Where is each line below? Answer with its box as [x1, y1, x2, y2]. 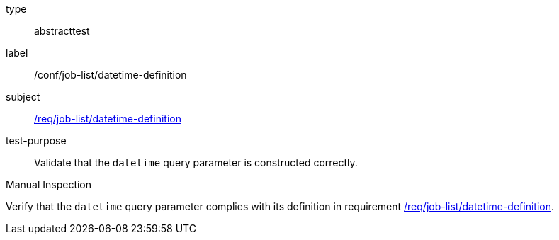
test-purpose [6, 135, 67, 147]
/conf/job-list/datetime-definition [34, 69, 187, 81]
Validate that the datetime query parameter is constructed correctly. [34, 156, 358, 168]
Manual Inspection [6, 178, 92, 190]
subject [6, 91, 40, 103]
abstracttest [34, 25, 90, 37]
